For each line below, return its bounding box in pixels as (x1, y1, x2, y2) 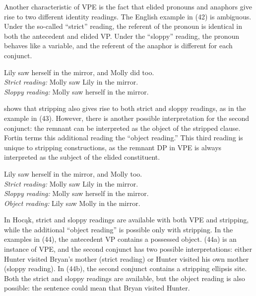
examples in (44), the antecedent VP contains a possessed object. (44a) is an (4, 234, 237, 244)
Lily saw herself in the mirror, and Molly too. (4, 168, 142, 179)
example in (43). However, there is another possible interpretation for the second (4, 112, 250, 123)
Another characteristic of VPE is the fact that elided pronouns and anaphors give (4, 1, 252, 11)
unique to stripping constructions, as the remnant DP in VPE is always (4, 142, 222, 152)
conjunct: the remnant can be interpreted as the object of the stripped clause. (4, 122, 241, 133)
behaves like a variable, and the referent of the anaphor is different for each (4, 40, 233, 51)
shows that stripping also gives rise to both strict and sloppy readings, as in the (4, 103, 246, 113)
